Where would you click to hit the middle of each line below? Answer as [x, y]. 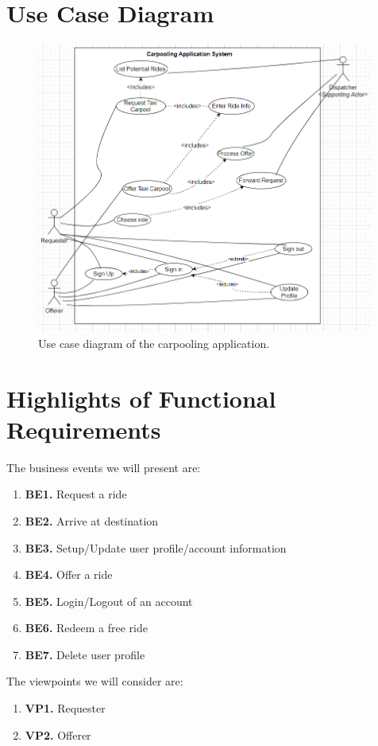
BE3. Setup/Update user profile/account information [156, 547]
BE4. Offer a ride [69, 574]
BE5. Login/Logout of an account [109, 601]
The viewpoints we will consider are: [95, 681]
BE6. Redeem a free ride [86, 628]
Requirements [84, 429]
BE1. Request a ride [76, 494]
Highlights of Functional [141, 398]
